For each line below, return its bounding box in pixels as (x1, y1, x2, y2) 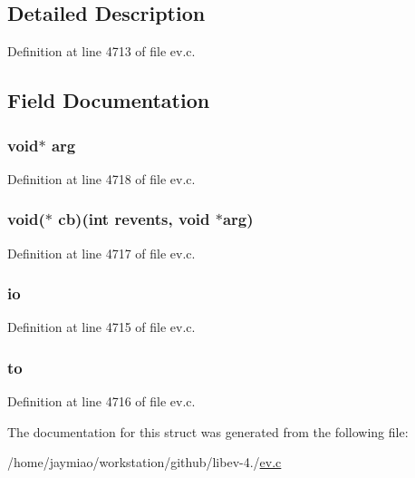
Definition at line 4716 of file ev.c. (7, 392, 196, 411)
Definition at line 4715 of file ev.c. (7, 317, 196, 337)
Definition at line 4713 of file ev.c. (7, 42, 196, 61)
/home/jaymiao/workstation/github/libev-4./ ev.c (7, 453, 282, 472)
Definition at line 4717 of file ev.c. (7, 243, 196, 262)
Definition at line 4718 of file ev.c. (7, 169, 196, 188)
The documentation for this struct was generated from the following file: (7, 422, 409, 441)
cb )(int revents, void (58, 208, 210, 230)
